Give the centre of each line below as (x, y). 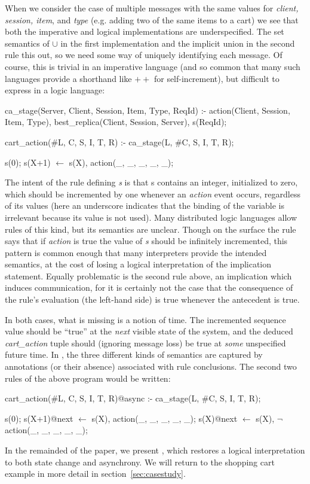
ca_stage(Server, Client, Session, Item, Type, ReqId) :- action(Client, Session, (148, 110)
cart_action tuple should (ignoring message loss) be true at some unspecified (145, 343)
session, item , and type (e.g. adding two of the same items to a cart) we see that (152, 19)
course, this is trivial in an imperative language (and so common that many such (153, 66)
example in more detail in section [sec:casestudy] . (95, 474)
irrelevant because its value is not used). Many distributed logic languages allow (151, 217)
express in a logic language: (55, 90)
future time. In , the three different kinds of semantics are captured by (134, 354)
